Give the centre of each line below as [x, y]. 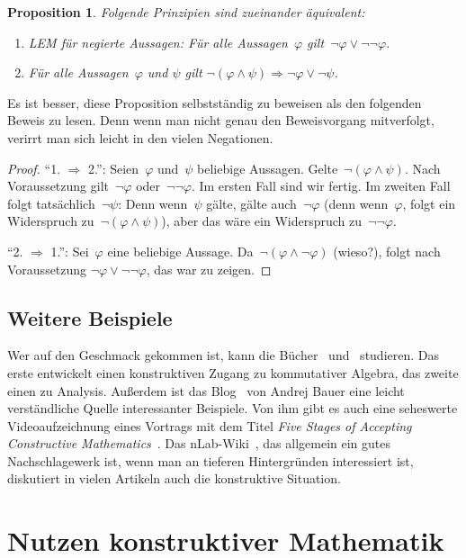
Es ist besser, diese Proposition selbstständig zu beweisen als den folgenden [215, 102]
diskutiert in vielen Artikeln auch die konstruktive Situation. [174, 478]
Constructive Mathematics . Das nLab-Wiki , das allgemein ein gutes [199, 443]
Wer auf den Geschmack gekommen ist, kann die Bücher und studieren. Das [224, 355]
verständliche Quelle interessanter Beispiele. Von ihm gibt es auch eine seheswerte [233, 408]
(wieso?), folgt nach [387, 251]
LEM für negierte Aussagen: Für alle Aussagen [158, 42]
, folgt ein [429, 203]
